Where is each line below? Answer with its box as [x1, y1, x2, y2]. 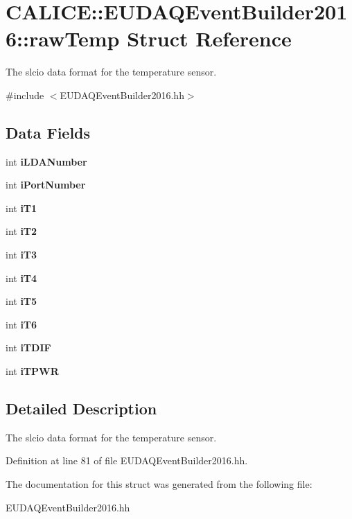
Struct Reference [127, 24, 292, 53]
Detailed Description [6, 398, 157, 419]
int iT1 [6, 200, 37, 215]
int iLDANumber [6, 154, 87, 168]
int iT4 [6, 270, 37, 285]
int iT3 [6, 247, 37, 262]
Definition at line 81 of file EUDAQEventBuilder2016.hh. [6, 453, 248, 468]
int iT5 [6, 294, 37, 308]
